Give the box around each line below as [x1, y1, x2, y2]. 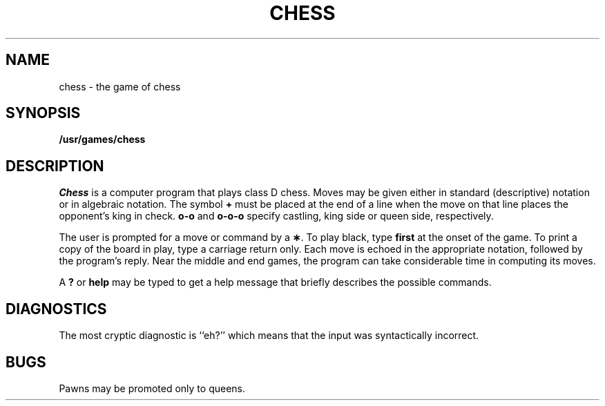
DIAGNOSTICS [6, 300, 107, 318]
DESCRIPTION [6, 157, 104, 175]
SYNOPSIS [6, 104, 81, 122]
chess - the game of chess [59, 80, 181, 93]
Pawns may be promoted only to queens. [59, 382, 245, 394]
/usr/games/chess [59, 133, 146, 146]
